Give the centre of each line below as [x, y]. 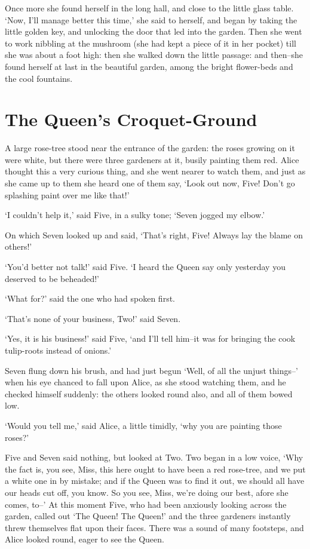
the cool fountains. [39, 78]
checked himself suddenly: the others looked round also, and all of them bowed [149, 393]
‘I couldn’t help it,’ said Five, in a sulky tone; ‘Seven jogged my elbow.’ [135, 215]
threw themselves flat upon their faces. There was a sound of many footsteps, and [154, 527]
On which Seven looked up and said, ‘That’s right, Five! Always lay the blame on [154, 234]
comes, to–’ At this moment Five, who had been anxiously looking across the [146, 504]
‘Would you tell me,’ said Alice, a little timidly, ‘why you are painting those [143, 425]
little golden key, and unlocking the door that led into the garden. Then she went [154, 31]
